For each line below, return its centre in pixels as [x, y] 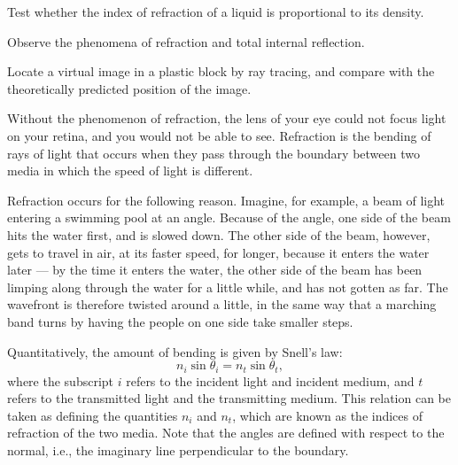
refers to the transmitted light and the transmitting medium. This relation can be [229, 398]
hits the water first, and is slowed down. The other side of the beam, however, [219, 234]
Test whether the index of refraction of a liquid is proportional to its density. [216, 12]
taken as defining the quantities [93, 415]
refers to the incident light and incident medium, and [270, 380]
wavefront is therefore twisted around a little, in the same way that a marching [222, 304]
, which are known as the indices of [327, 415]
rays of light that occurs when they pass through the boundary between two [213, 153]
